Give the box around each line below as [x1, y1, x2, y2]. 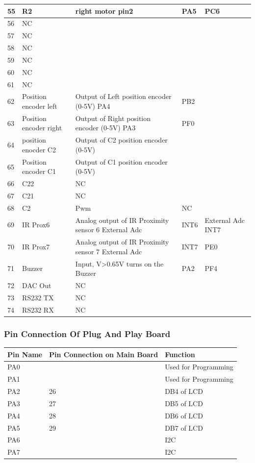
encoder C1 [22, 166, 56, 176]
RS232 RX [22, 304, 54, 315]
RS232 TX [22, 292, 54, 302]
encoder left [22, 101, 57, 111]
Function [165, 349, 195, 359]
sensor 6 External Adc [75, 224, 142, 235]
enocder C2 [22, 144, 56, 154]
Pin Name [7, 349, 42, 359]
